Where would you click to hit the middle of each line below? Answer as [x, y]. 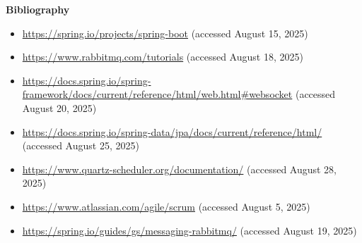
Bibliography [38, 9]
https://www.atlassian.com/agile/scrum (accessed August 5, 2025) [166, 206]
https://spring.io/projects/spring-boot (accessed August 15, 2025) [165, 33]
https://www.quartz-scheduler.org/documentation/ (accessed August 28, [180, 169]
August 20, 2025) [59, 107]
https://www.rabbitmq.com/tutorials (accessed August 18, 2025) [163, 57]
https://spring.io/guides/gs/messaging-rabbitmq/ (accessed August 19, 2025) [189, 230]
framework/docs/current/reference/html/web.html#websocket [157, 94]
